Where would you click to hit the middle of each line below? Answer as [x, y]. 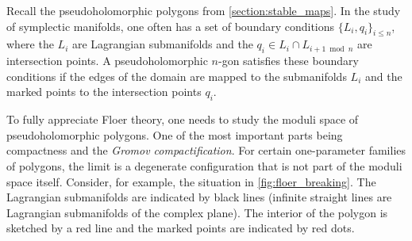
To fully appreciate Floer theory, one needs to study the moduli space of [183, 119]
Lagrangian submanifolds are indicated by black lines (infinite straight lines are [199, 197]
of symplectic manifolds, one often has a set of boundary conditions [171, 26]
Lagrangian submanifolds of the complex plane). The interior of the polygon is [197, 212]
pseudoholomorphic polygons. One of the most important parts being [175, 134]
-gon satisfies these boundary [288, 61]
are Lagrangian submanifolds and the [162, 44]
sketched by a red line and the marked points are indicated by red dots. [181, 228]
